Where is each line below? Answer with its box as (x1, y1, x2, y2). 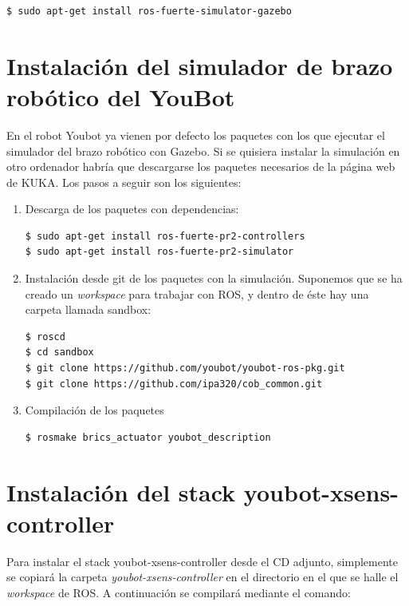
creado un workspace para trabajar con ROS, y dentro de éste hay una (25, 285, 369, 302)
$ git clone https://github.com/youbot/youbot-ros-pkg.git (25, 362, 345, 374)
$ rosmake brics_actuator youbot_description (25, 431, 271, 443)
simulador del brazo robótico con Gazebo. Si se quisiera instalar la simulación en (6, 142, 400, 159)
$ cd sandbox (25, 347, 94, 358)
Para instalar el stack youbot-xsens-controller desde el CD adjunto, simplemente (6, 553, 398, 569)
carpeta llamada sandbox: (25, 301, 151, 318)
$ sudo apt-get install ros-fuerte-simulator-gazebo (6, 6, 292, 17)
